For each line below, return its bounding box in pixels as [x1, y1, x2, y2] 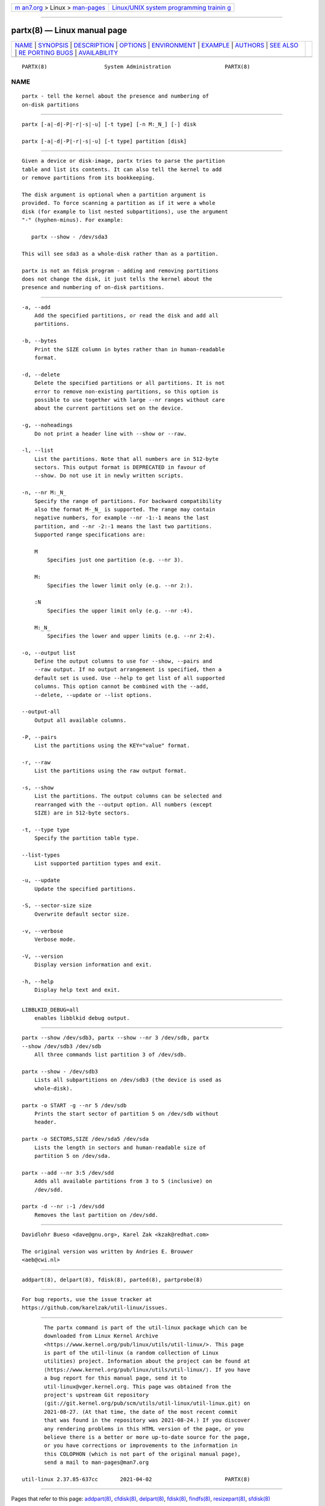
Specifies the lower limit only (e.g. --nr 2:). [47, 582, 194, 589]
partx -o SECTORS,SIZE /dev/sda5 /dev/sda [22, 1136, 149, 1143]
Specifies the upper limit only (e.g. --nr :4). [47, 607, 194, 614]
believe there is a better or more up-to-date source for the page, [44, 1434, 250, 1440]
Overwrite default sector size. [34, 910, 130, 917]
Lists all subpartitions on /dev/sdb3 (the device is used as [34, 1076, 222, 1084]
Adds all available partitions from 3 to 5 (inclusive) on [34, 1178, 212, 1185]
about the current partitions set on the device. [34, 405, 184, 412]
